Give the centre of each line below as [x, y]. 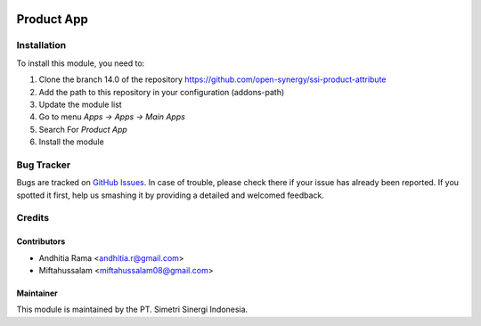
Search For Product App [83, 129]
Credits [33, 218]
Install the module [71, 142]
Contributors [41, 241]
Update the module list [80, 104]
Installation [41, 45]
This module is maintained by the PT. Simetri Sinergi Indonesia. [132, 310]
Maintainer [37, 293]
